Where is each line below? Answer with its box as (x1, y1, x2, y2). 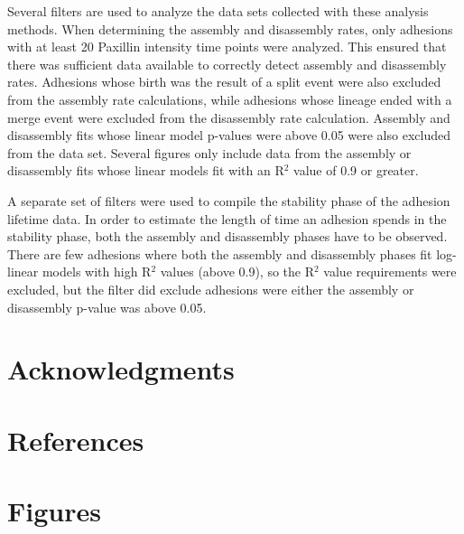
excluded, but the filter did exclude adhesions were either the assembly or (7, 279, 414, 298)
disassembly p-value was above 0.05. (7, 297, 207, 316)
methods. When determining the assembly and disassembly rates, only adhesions (7, 19, 453, 38)
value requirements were (323, 262, 457, 281)
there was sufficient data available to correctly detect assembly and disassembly (7, 54, 447, 73)
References (7, 421, 144, 458)
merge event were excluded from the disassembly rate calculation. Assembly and (7, 108, 450, 126)
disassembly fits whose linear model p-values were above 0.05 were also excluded (7, 126, 450, 145)
